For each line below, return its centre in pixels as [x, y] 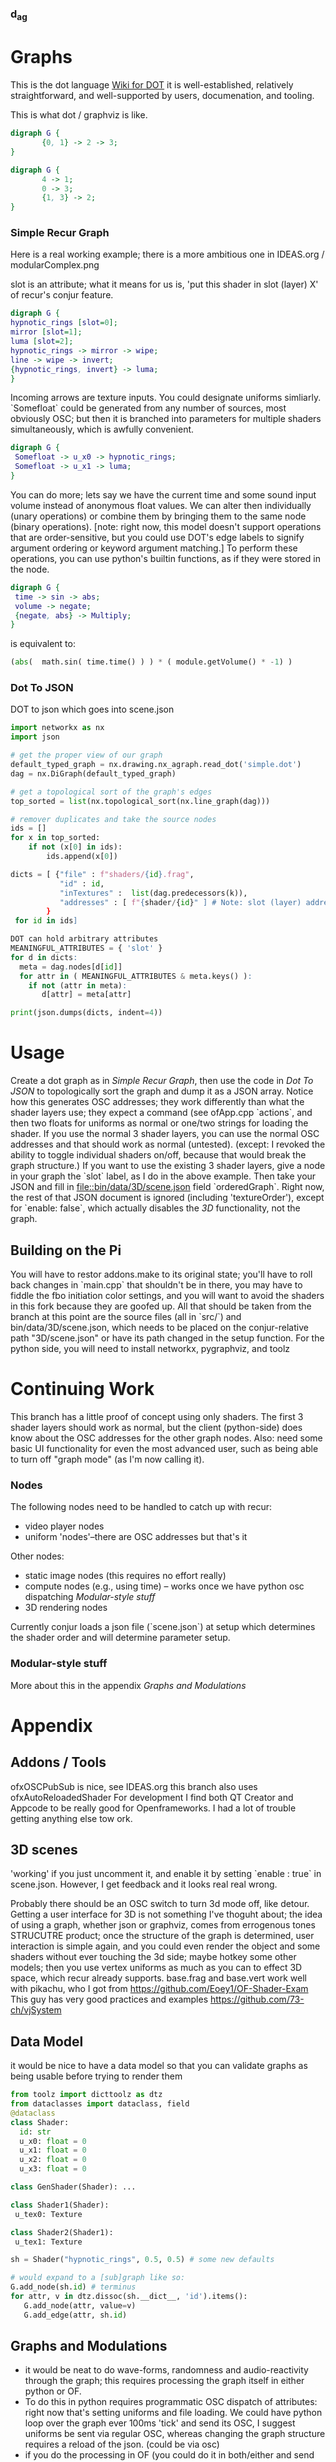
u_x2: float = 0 [53, 2160]
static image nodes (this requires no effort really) [125, 1576]
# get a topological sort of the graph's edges [111, 792]
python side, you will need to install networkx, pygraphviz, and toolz [150, 1348]
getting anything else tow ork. [71, 1818]
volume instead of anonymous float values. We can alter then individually [161, 505]
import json [35, 737]
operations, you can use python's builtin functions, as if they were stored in [165, 558]
